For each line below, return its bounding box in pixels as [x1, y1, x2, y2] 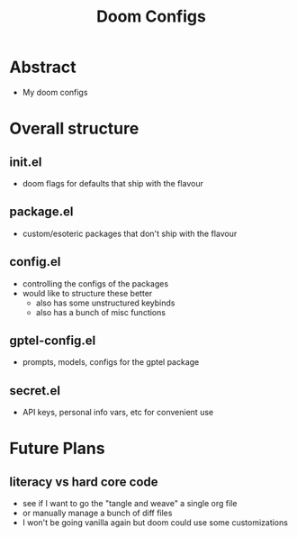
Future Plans [9, 439, 105, 459]
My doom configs [22, 86, 88, 97]
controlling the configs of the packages [22, 278, 169, 289]
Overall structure [9, 119, 139, 139]
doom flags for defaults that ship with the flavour [22, 177, 204, 188]
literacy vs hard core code [9, 474, 159, 489]
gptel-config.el [9, 332, 96, 348]
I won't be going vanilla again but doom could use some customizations [22, 517, 288, 528]
